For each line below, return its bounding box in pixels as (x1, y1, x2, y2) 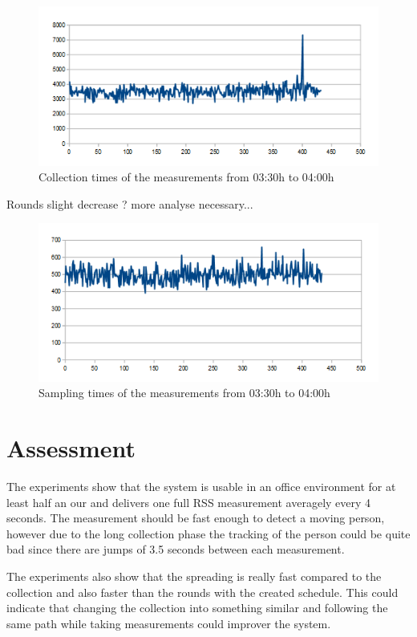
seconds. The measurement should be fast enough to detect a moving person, (6, 509, 385, 526)
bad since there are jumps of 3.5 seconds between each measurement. (6, 541, 345, 558)
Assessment (6, 432, 136, 465)
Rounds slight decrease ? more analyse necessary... (6, 195, 253, 212)
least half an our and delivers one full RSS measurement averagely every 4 (6, 493, 371, 510)
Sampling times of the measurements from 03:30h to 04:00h (38, 384, 330, 401)
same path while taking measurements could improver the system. (6, 615, 331, 631)
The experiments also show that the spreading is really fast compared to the (6, 568, 382, 584)
